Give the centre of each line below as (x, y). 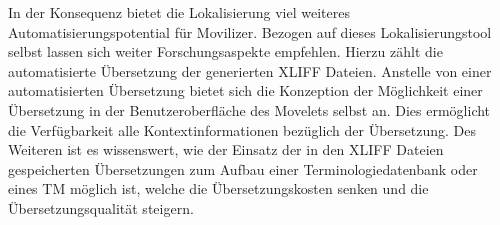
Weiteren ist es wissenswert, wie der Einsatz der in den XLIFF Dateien (226, 149)
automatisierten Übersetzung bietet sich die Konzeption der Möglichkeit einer (245, 90)
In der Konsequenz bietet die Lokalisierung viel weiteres (179, 12)
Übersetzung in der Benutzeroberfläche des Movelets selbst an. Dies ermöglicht (249, 109)
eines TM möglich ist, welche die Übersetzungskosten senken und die (218, 188)
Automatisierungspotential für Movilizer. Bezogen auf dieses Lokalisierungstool (250, 31)
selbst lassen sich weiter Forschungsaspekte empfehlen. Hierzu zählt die (225, 51)
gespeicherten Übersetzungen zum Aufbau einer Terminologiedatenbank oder (243, 168)
